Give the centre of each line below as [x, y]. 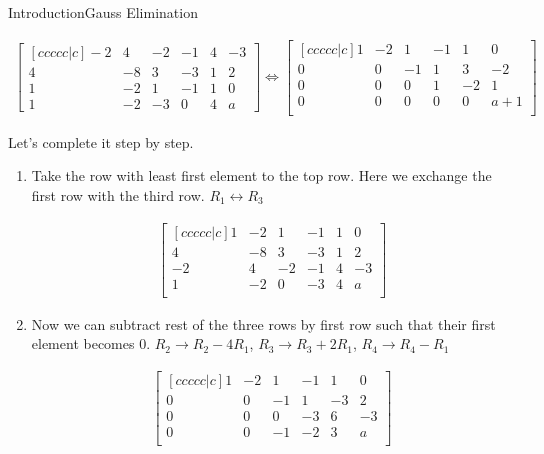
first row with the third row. [118, 194]
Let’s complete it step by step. [101, 141]
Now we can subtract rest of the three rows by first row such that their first [263, 323]
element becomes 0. [91, 343]
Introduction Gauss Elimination [103, 12]
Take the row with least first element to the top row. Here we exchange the [261, 175]
